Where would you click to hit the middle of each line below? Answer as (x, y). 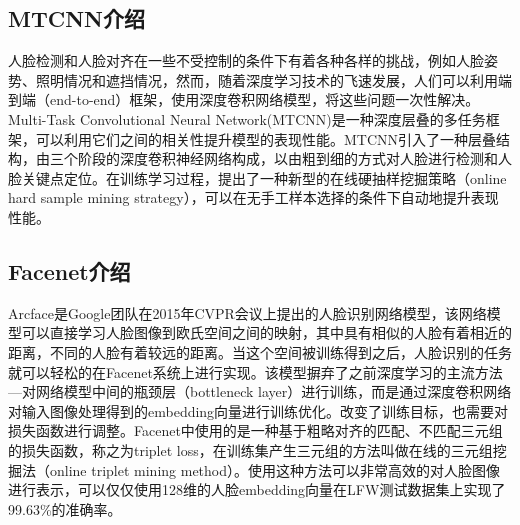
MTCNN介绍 (76, 18)
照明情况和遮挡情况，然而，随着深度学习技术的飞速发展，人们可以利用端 (273, 79)
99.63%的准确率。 (65, 508)
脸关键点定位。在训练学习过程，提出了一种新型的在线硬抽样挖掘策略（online (257, 177)
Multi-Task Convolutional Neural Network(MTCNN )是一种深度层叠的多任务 (247, 118)
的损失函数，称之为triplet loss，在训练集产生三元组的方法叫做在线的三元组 (250, 449)
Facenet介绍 (69, 270)
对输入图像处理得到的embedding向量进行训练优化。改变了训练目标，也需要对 (258, 410)
